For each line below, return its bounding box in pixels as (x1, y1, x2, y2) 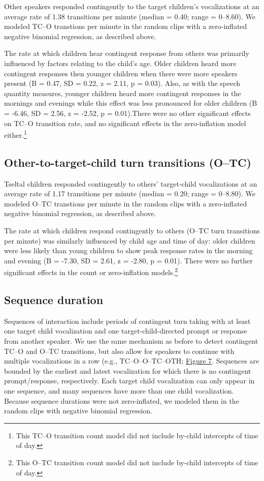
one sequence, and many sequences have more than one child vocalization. (4, 385, 234, 396)
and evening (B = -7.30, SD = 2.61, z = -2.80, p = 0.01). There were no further (4, 255, 253, 265)
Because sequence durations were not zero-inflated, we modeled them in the (4, 395, 239, 406)
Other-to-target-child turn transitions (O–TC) (4, 154, 251, 170)
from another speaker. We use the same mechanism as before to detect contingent (4, 335, 258, 346)
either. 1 (4, 128, 27, 140)
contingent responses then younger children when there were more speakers (4, 68, 238, 78)
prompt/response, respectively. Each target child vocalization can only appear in (4, 375, 255, 386)
